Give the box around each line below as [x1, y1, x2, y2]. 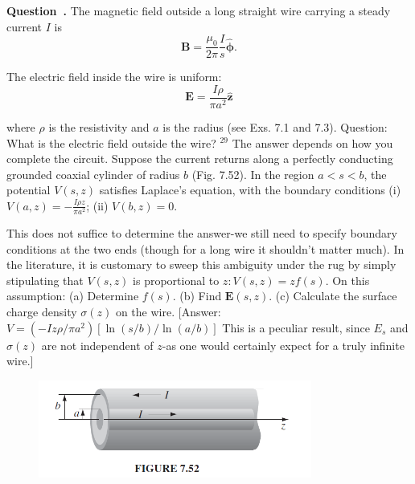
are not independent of [41, 336, 154, 353]
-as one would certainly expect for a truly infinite [162, 336, 405, 353]
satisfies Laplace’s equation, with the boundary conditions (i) [99, 181, 401, 198]
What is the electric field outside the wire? [6, 134, 216, 151]
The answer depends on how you [232, 134, 393, 151]
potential [6, 181, 51, 198]
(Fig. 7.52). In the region [191, 165, 314, 182]
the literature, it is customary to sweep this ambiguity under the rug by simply [6, 256, 397, 273]
